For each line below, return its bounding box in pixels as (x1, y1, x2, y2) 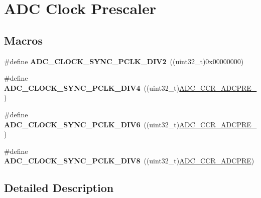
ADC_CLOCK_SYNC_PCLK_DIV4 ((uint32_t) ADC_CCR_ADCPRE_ (4, 82, 257, 93)
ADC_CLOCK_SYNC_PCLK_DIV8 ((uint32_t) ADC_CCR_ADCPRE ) (4, 155, 254, 166)
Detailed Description (4, 180, 114, 195)
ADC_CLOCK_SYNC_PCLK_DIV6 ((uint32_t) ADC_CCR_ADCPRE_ (4, 119, 257, 129)
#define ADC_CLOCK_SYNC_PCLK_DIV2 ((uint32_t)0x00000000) (4, 56, 244, 66)
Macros (4, 32, 43, 48)
